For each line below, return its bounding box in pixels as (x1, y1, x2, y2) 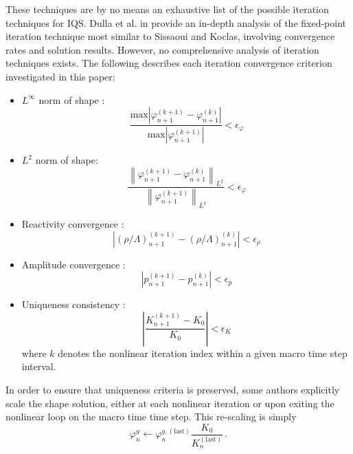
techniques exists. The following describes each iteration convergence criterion (5, 56, 332, 70)
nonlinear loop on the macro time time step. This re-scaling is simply (5, 409, 297, 424)
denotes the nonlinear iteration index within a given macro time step (58, 345, 348, 360)
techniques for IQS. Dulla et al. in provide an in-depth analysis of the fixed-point (5, 15, 347, 30)
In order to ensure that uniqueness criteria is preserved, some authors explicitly (5, 382, 340, 397)
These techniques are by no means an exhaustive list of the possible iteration (5, 2, 329, 16)
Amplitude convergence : (21, 257, 126, 271)
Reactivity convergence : (21, 217, 124, 231)
